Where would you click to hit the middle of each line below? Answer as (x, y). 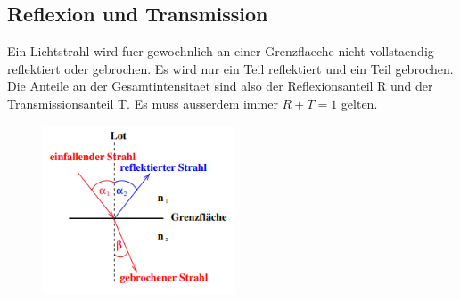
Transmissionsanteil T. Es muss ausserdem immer (143, 103)
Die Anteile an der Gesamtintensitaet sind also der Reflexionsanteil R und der (220, 86)
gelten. (359, 103)
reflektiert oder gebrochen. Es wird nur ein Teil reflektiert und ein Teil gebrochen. (230, 68)
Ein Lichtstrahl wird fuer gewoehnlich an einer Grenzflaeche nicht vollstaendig (221, 51)
